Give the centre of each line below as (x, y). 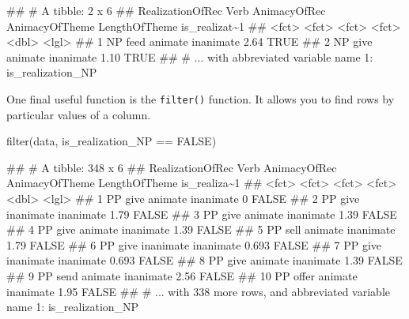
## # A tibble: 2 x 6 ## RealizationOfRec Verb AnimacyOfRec (166, 10)
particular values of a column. (79, 114)
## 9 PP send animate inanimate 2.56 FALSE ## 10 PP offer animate (182, 275)
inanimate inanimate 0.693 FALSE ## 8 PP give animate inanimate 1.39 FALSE (204, 260)
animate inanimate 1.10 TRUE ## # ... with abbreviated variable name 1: (190, 56)
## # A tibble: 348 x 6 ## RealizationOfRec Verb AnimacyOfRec (172, 167)
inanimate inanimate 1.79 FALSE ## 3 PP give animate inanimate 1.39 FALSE (202, 214)
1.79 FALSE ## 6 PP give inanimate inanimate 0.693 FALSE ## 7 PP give (194, 244)
